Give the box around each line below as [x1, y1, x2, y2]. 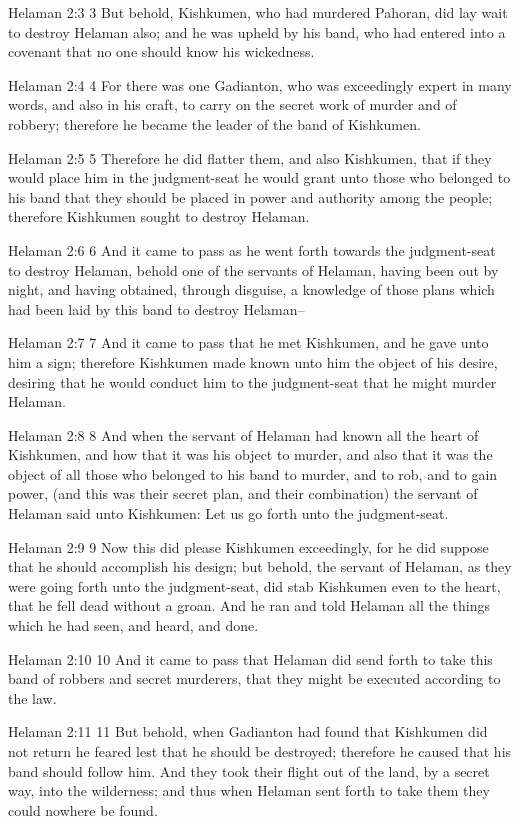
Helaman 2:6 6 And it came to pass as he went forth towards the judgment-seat [8, 239, 496, 260]
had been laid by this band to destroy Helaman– [8, 298, 305, 319]
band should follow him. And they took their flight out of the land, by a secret [8, 760, 490, 781]
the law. [8, 687, 57, 708]
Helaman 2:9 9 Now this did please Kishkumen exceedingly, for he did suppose [8, 536, 489, 557]
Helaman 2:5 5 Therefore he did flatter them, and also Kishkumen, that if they [8, 147, 492, 168]
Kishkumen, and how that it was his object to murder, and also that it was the [8, 444, 493, 465]
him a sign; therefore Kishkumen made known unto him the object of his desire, [8, 351, 498, 372]
